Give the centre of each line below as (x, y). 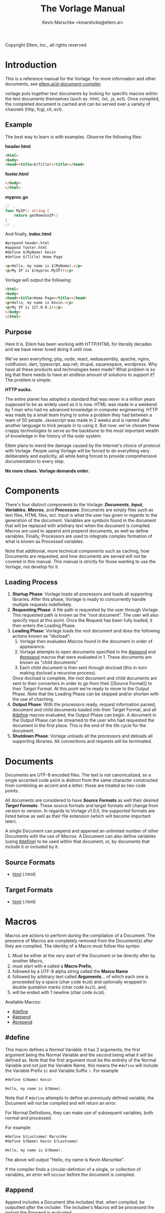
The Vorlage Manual (83, 9)
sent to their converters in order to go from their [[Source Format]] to (82, 683)
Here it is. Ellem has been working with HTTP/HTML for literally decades (78, 344)
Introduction (31, 65)
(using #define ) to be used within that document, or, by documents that (78, 841)
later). (11, 822)
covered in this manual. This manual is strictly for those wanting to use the (81, 561)
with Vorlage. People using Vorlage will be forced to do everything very (77, 450)
